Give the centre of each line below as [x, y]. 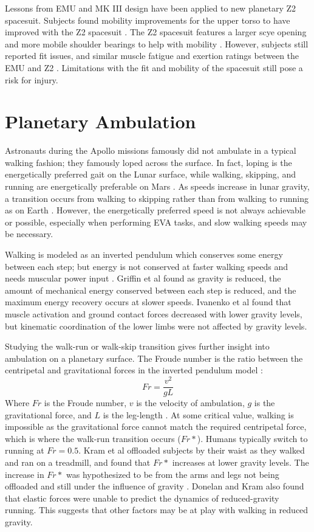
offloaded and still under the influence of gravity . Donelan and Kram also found [155, 486]
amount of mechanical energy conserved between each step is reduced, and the [151, 290]
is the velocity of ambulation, [190, 403]
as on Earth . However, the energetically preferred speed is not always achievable [155, 210]
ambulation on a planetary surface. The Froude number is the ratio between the [154, 358]
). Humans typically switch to [252, 438]
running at [25, 450]
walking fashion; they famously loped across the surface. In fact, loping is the [148, 162]
